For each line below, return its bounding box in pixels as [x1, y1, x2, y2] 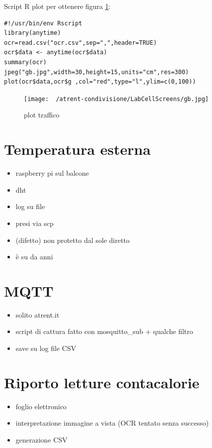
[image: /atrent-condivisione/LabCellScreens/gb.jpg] [24, 95, 209, 103]
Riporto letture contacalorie [4, 372, 200, 392]
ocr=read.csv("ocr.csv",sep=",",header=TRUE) [4, 39, 157, 46]
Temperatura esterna [4, 139, 151, 159]
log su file [15, 201, 45, 212]
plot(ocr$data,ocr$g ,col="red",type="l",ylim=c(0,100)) [4, 78, 196, 86]
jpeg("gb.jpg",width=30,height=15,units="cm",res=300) [4, 68, 189, 76]
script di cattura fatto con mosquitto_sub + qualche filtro [15, 326, 193, 336]
